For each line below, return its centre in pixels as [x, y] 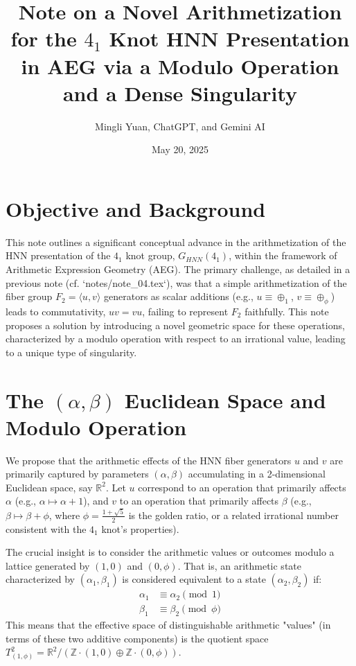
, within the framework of [283, 255]
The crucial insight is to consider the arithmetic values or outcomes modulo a [170, 552]
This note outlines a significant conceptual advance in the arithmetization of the [176, 242]
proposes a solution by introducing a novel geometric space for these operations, [175, 325]
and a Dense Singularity [180, 93]
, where [64, 515]
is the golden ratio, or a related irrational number [233, 515]
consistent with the [46, 528]
